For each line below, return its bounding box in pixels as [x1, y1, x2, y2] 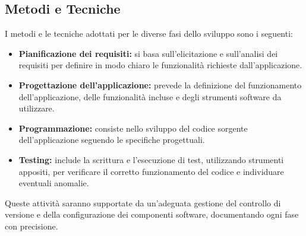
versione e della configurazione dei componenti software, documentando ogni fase [5, 208, 299, 221]
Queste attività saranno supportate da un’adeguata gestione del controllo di [5, 196, 281, 209]
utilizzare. [18, 102, 55, 114]
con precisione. [5, 219, 58, 232]
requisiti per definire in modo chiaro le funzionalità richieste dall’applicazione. [18, 59, 302, 71]
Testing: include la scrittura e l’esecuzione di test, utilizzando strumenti [18, 153, 284, 165]
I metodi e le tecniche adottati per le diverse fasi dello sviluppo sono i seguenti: [5, 27, 293, 40]
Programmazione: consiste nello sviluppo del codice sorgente [18, 122, 248, 134]
